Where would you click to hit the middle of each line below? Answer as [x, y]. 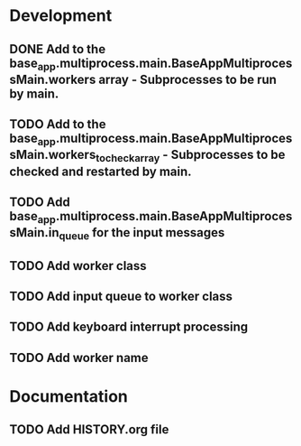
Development [61, 16]
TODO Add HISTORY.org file [89, 430]
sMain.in [35, 232]
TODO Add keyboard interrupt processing [129, 327]
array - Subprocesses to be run [188, 79]
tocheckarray [128, 158]
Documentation [69, 397]
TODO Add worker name [79, 358]
